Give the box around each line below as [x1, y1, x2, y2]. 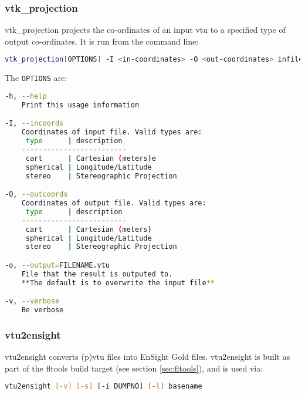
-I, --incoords [5, 119, 64, 128]
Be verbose [21, 306, 64, 315]
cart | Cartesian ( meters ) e [25, 154, 156, 163]
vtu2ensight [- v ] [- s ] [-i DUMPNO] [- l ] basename [5, 382, 202, 391]
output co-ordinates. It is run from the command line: [5, 35, 199, 47]
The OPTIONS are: [5, 72, 67, 84]
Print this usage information [21, 100, 140, 109]
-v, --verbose [5, 297, 60, 306]
